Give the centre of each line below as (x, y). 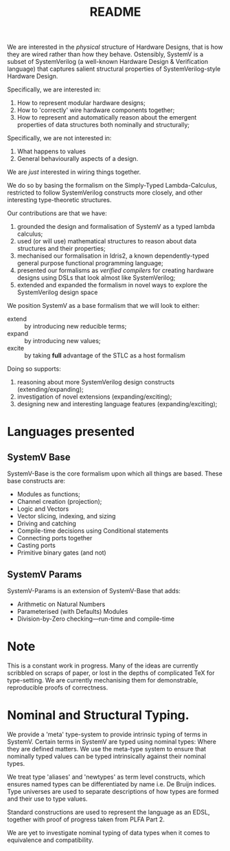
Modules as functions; (48, 494)
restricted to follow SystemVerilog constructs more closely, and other (105, 192)
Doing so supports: (34, 369)
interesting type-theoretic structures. (59, 200)
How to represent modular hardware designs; (81, 103)
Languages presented (71, 432)
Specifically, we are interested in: (54, 89)
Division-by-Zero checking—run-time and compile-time (96, 619)
